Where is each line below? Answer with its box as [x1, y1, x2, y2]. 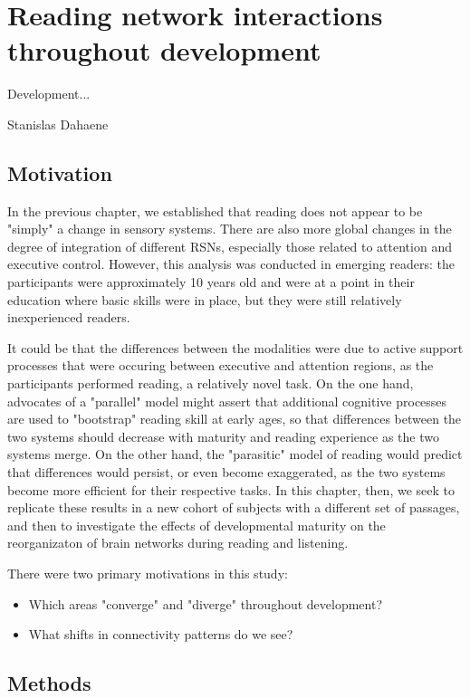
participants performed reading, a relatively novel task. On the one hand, [7, 374, 414, 393]
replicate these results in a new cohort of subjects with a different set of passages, [7, 498, 460, 517]
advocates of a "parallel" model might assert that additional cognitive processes [7, 391, 447, 410]
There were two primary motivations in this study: [7, 563, 288, 582]
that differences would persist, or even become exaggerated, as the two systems [7, 463, 446, 482]
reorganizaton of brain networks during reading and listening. [7, 533, 349, 552]
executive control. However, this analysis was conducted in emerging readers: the [7, 254, 456, 273]
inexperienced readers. [7, 308, 130, 327]
